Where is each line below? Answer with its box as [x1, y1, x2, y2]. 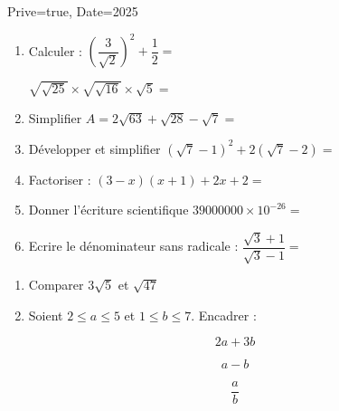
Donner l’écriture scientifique [28, 200, 189, 219]
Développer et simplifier [28, 139, 161, 158]
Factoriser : [28, 169, 91, 188]
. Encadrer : [191, 305, 257, 324]
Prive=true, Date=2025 [7, 2, 138, 20]
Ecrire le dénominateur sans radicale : [28, 236, 239, 255]
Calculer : [28, 41, 82, 60]
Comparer [28, 275, 84, 294]
